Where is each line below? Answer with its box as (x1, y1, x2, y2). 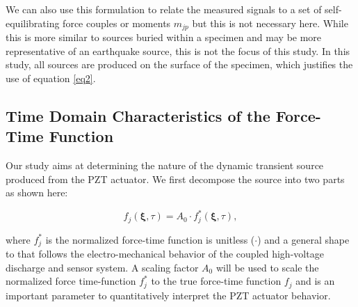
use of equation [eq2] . (6, 70, 96, 85)
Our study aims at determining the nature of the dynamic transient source (6, 158, 324, 173)
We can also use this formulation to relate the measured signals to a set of (6, 2, 322, 16)
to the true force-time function (151, 274, 282, 288)
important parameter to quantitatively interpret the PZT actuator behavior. (6, 288, 331, 302)
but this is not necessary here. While (192, 15, 348, 30)
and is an (295, 274, 335, 288)
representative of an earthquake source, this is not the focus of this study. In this (6, 43, 350, 58)
